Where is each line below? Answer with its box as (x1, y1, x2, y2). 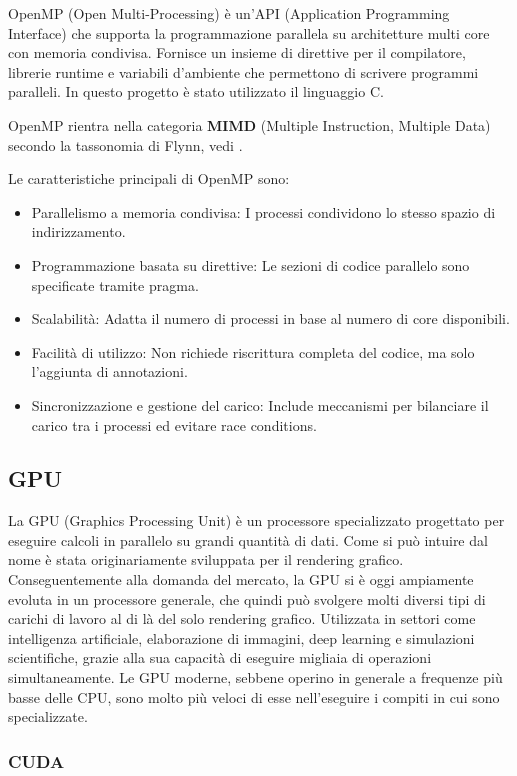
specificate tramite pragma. (31, 274, 199, 295)
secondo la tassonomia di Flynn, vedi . (8, 134, 243, 155)
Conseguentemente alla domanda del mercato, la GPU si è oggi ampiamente (8, 569, 474, 590)
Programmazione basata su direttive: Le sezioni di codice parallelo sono (31, 254, 470, 275)
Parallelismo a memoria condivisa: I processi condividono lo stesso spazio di (31, 201, 496, 222)
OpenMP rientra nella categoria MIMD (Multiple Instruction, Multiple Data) (8, 114, 491, 135)
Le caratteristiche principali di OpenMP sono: (8, 168, 290, 189)
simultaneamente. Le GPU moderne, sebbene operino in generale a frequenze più (8, 667, 503, 688)
